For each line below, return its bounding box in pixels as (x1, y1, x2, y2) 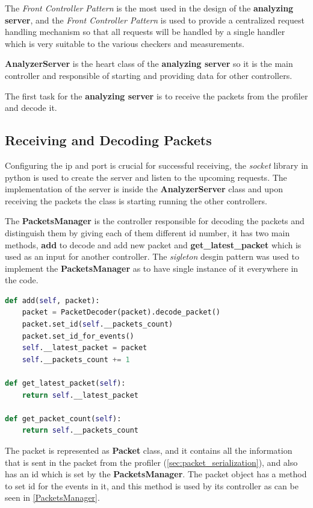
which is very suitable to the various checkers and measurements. (5, 37, 245, 49)
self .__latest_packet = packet (22, 343, 147, 353)
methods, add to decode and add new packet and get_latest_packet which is (5, 238, 302, 251)
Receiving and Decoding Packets (5, 131, 212, 149)
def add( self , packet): (5, 296, 100, 305)
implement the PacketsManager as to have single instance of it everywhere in (5, 262, 299, 274)
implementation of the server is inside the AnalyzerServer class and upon (5, 183, 284, 195)
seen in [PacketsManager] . (5, 491, 100, 504)
